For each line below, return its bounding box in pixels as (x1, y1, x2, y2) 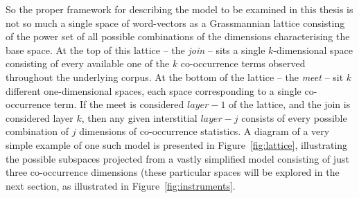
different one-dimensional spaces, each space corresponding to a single (6, 83, 301, 98)
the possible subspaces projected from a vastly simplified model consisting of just (6, 151, 349, 165)
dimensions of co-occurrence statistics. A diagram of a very (79, 124, 330, 138)
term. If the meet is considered (53, 97, 184, 111)
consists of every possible (241, 110, 347, 125)
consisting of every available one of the (6, 56, 170, 71)
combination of (6, 124, 69, 138)
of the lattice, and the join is (229, 97, 351, 111)
